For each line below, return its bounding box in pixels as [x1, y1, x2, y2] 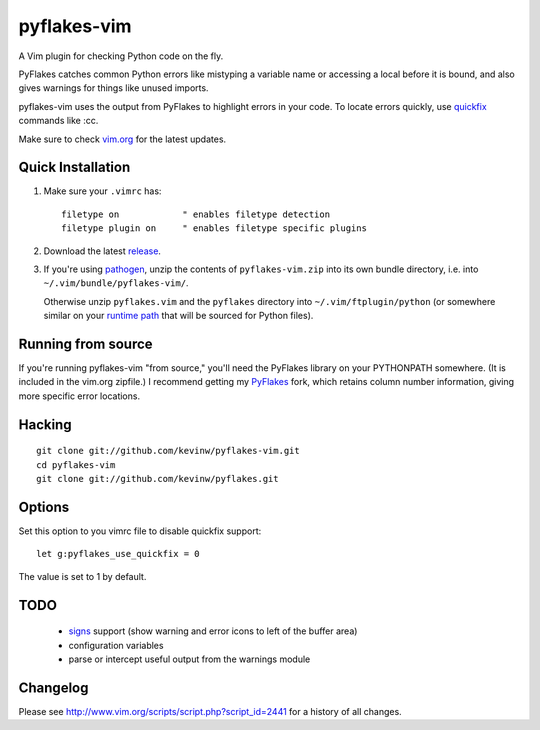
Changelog [18, 679, 89, 696]
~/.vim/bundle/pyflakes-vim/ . [43, 277, 189, 289]
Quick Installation [18, 159, 131, 176]
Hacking [18, 416, 72, 433]
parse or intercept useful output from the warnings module [68, 653, 311, 665]
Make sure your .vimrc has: [43, 185, 162, 197]
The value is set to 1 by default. [18, 570, 147, 582]
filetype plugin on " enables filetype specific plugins [61, 223, 367, 234]
